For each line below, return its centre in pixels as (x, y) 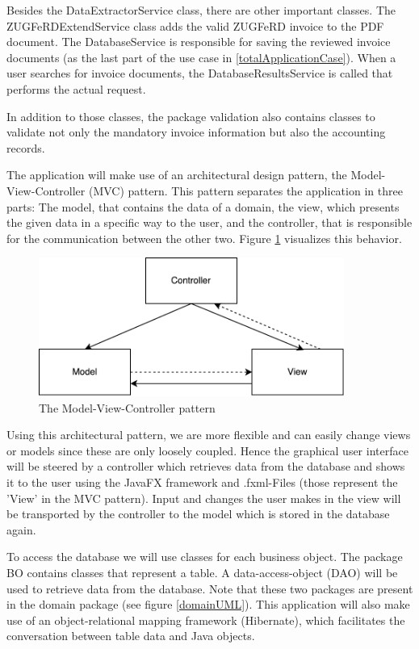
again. (21, 529)
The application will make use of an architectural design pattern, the (177, 175)
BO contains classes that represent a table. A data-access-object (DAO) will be (202, 573)
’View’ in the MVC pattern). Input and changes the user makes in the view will (204, 498)
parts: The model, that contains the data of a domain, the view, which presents (203, 206)
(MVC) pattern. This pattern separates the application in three (245, 190)
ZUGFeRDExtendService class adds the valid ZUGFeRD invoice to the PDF (195, 25)
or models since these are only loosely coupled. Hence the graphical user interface (207, 450)
